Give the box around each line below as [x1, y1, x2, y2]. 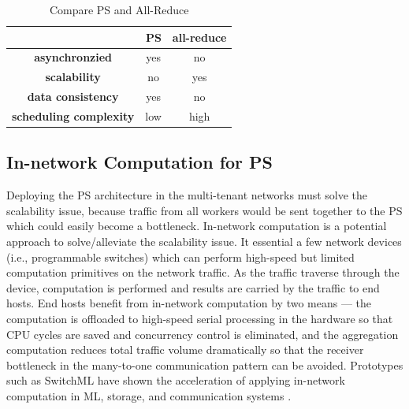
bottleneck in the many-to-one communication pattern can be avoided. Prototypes [6, 356, 403, 373]
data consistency [27, 88, 119, 105]
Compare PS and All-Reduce [49, 2, 189, 17]
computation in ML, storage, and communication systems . [6, 387, 292, 403]
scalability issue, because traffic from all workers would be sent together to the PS [6, 202, 403, 218]
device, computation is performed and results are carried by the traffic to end [6, 279, 380, 296]
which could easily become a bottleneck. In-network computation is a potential [6, 218, 387, 234]
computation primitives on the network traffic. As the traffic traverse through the [6, 264, 400, 281]
